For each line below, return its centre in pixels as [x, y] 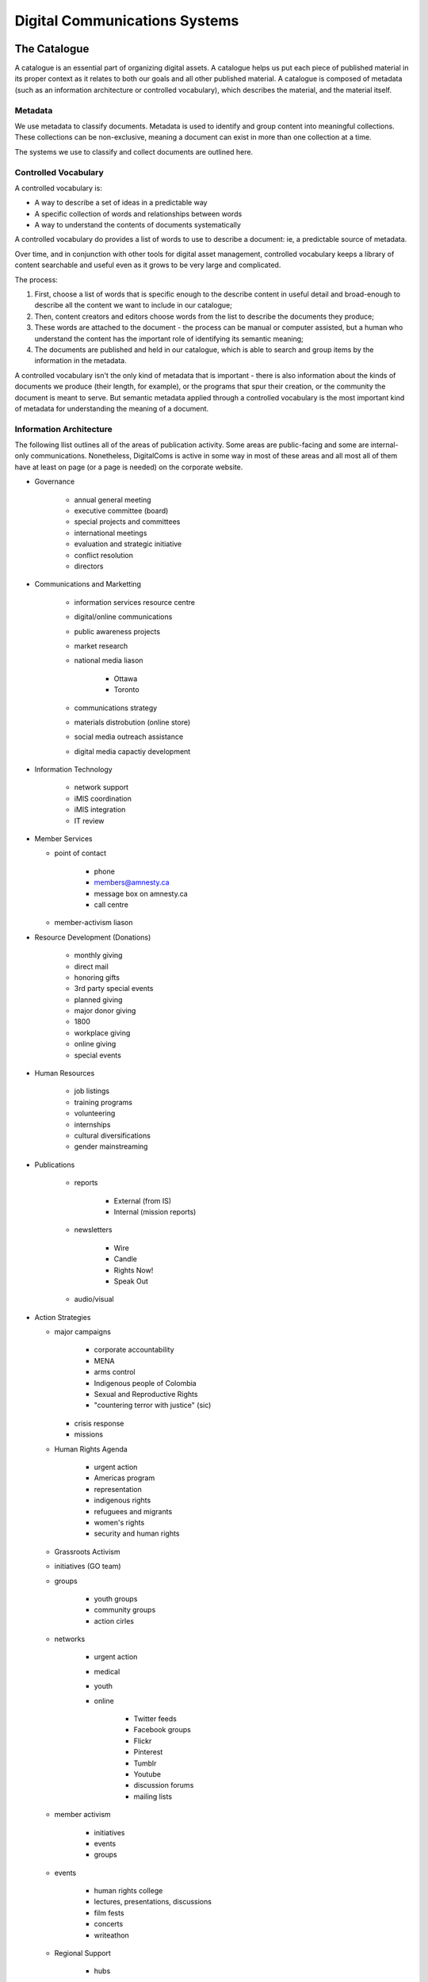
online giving [95, 1044]
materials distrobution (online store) [132, 722]
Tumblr [145, 1763]
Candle [126, 1259]
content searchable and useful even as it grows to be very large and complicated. [148, 265]
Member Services [63, 839]
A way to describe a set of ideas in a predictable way [121, 203]
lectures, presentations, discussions [153, 1902]
